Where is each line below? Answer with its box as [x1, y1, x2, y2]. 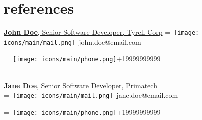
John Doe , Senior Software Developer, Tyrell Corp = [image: [4, 27, 199, 37]
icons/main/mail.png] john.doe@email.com [4, 36, 141, 47]
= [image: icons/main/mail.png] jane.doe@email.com [4, 90, 178, 100]
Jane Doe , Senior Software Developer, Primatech [4, 80, 157, 90]
